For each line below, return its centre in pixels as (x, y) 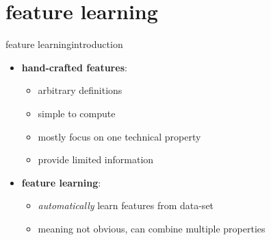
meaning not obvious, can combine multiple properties (152, 228)
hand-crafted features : (74, 67)
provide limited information (96, 159)
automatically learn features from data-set (126, 205)
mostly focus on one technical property (119, 136)
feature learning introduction (64, 44)
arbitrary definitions (80, 90)
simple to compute (77, 113)
